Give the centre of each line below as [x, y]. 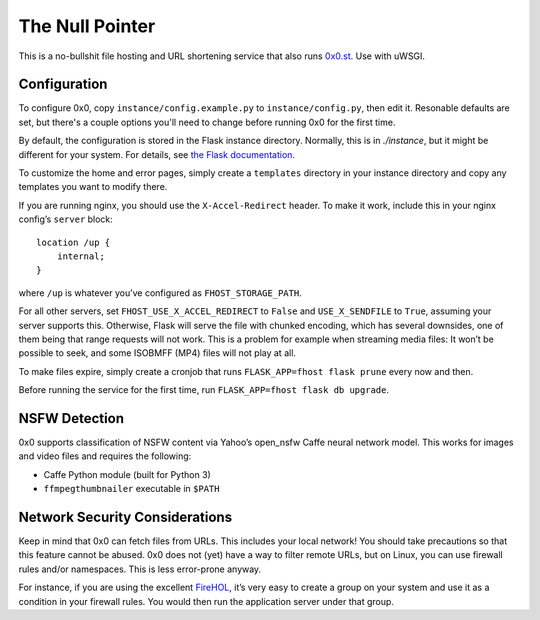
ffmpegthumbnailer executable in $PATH [131, 489]
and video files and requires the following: [105, 456]
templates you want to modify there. [93, 187]
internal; [80, 256]
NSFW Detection [71, 418]
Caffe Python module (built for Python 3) [127, 474]
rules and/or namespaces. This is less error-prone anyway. [140, 569]
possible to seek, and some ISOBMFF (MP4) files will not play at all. [157, 353]
